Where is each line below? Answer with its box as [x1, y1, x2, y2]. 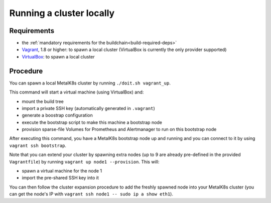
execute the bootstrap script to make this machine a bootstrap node [22, 119, 163, 125]
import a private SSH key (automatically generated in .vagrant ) [22, 105, 155, 111]
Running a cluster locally [9, 7, 115, 18]
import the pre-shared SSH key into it [22, 175, 99, 181]
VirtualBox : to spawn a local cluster [22, 53, 95, 59]
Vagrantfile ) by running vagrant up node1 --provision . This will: [9, 158, 160, 164]
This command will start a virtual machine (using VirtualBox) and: [9, 89, 144, 95]
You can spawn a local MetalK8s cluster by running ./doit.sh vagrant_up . [9, 80, 171, 86]
